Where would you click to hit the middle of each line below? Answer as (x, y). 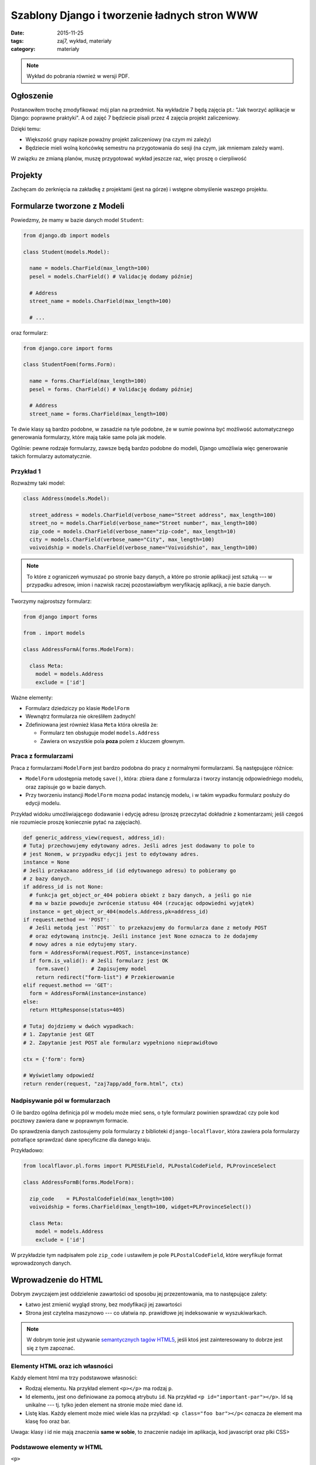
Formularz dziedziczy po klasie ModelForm (78, 708)
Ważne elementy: (32, 697)
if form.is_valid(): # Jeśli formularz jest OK (99, 960)
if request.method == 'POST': (66, 919)
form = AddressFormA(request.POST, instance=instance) (110, 953)
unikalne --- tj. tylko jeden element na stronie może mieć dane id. (104, 1405)
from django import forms (60, 616)
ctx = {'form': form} (54, 1059)
